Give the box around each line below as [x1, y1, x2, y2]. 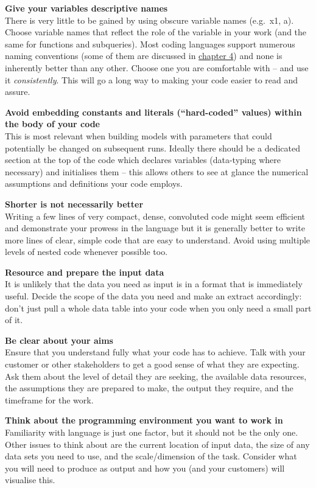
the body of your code [5, 117, 100, 130]
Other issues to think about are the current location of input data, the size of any [5, 437, 310, 450]
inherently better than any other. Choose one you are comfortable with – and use [5, 61, 309, 74]
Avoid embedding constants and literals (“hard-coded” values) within [5, 105, 302, 118]
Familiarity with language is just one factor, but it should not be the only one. [5, 426, 298, 438]
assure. [5, 85, 30, 98]
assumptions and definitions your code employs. [5, 177, 183, 190]
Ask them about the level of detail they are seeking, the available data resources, [5, 369, 307, 382]
